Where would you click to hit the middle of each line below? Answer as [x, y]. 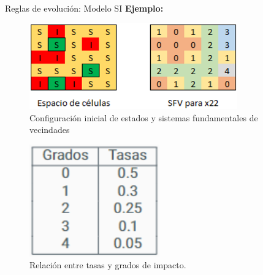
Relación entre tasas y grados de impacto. [108, 265]
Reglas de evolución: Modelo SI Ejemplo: [84, 8]
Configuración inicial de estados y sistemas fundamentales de [144, 117]
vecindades [50, 130]
